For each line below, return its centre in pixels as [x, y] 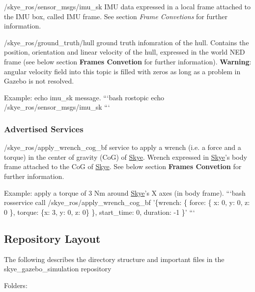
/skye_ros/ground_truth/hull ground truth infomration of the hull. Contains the [127, 42]
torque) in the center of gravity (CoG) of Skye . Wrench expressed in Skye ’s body [126, 157]
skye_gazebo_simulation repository [58, 269]
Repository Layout [52, 238]
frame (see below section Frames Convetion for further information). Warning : [128, 61]
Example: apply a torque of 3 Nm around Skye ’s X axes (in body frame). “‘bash [125, 192]
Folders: [16, 285]
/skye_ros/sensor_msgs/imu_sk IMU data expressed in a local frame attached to [127, 6]
